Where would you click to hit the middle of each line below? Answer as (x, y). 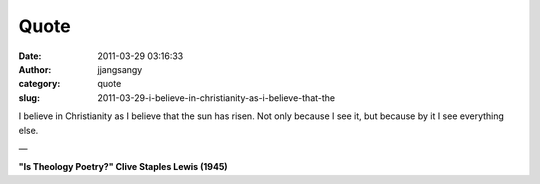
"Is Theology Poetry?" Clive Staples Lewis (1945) (123, 167)
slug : (29, 97)
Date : (30, 56)
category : (39, 84)
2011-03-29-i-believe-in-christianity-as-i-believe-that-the (216, 97)
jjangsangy (120, 69)
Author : (35, 69)
